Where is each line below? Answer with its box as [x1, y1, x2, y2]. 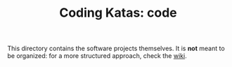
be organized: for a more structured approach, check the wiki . [7, 52, 188, 60]
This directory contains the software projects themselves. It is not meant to [7, 44, 225, 53]
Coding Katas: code [59, 5, 177, 21]
